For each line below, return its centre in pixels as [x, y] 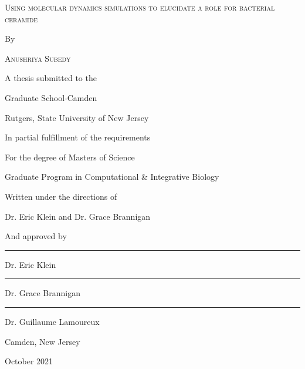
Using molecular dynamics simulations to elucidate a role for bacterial [140, 7]
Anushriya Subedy [38, 58]
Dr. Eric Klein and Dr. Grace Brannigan [78, 216]
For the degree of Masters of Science [70, 157]
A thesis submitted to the [51, 78]
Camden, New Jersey [43, 341]
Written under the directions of [61, 196]
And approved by [36, 236]
